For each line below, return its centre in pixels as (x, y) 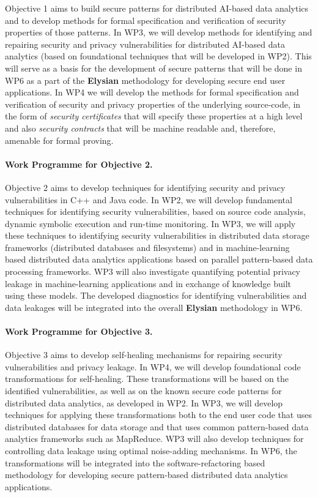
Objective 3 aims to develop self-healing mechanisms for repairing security (144, 355)
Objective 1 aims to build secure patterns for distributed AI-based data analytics (157, 8)
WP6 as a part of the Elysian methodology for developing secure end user (145, 80)
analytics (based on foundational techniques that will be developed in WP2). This (158, 56)
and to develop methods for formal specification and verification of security (146, 20)
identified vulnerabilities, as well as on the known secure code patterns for (143, 391)
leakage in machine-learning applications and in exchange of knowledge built (148, 283)
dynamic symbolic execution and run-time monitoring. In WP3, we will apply (150, 223)
